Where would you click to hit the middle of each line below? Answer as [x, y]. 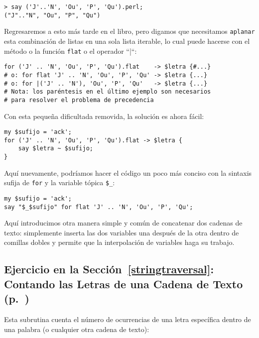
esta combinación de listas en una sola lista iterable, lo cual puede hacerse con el [127, 41]
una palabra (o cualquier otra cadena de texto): [77, 329]
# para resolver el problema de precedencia [79, 100]
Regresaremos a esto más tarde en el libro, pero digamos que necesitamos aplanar [129, 31]
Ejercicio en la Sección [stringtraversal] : [109, 269]
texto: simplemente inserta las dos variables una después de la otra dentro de [122, 232]
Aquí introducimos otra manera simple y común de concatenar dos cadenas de [123, 223]
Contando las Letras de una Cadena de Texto [124, 283]
